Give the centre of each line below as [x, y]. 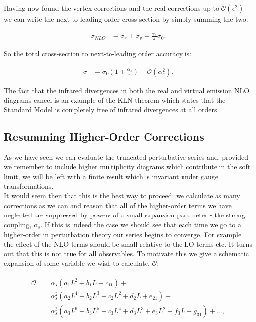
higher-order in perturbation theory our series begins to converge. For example [123, 234]
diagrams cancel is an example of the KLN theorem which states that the [115, 100]
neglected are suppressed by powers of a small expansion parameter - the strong [125, 215]
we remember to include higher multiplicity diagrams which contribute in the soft [127, 166]
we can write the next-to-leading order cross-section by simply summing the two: [126, 19]
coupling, [18, 224]
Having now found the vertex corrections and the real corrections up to [111, 8]
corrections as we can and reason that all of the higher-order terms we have [118, 205]
